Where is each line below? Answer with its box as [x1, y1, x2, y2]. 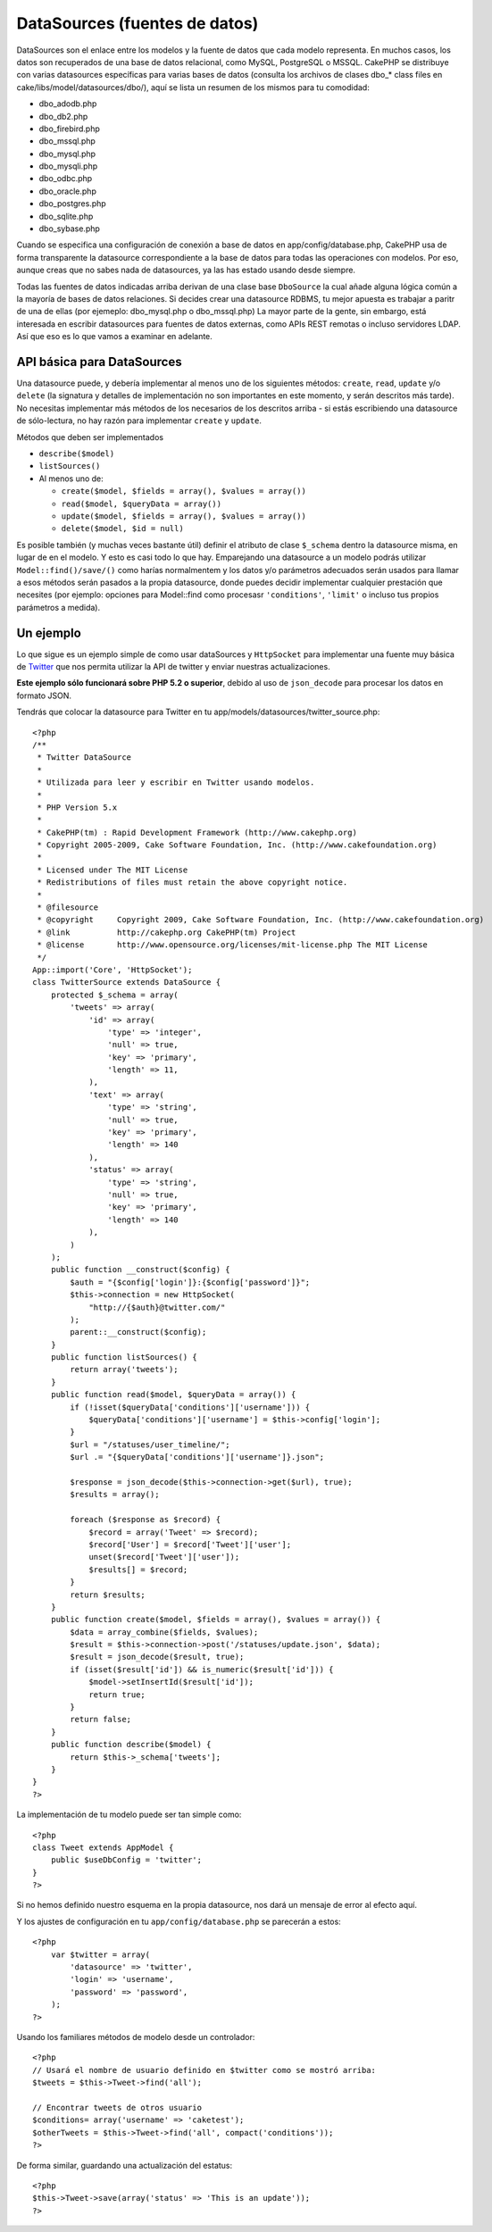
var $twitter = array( [50, 1949, 151, 1960]
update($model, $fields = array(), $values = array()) [61, 511, 307, 521]
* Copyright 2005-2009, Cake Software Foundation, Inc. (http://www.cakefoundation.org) [37, 840, 438, 850]
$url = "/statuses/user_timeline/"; [70, 1439, 231, 1450]
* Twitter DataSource [37, 753, 132, 762]
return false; [70, 1714, 132, 1725]
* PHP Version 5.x [37, 802, 118, 812]
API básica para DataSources [16, 354, 182, 370]
